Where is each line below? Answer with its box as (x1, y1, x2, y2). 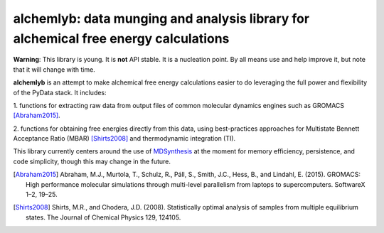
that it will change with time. (13, 65, 95, 74)
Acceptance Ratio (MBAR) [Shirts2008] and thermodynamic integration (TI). (13, 134, 236, 143)
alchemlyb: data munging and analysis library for (13, 11, 309, 26)
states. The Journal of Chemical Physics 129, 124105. (26, 213, 181, 222)
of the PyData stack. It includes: (13, 88, 107, 97)
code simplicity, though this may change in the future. (13, 157, 171, 166)
